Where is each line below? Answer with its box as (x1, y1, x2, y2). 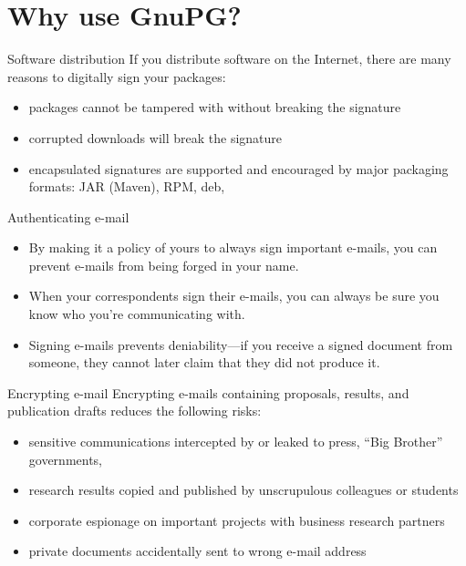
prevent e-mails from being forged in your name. (28, 255, 299, 274)
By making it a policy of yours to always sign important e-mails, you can (28, 238, 438, 257)
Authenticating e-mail (7, 207, 129, 226)
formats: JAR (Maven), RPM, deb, (28, 177, 225, 196)
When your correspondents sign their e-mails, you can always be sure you (28, 286, 440, 305)
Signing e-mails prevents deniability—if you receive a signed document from (28, 334, 453, 354)
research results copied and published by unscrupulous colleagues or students (28, 480, 459, 499)
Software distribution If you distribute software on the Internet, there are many (7, 49, 451, 68)
